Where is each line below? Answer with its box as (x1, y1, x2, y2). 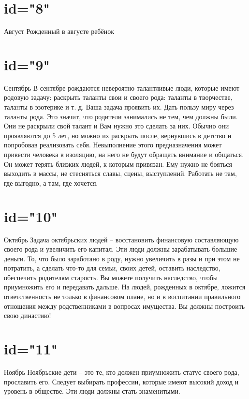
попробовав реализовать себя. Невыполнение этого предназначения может (4, 140, 222, 150)
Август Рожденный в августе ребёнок (4, 26, 114, 36)
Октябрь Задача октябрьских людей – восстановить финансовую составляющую (4, 234, 239, 244)
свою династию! (4, 310, 51, 320)
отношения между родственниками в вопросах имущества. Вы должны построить (4, 301, 245, 311)
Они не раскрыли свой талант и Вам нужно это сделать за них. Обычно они (4, 121, 229, 131)
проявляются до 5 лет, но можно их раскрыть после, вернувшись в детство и (4, 130, 232, 140)
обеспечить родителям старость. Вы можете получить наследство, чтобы (4, 272, 218, 282)
